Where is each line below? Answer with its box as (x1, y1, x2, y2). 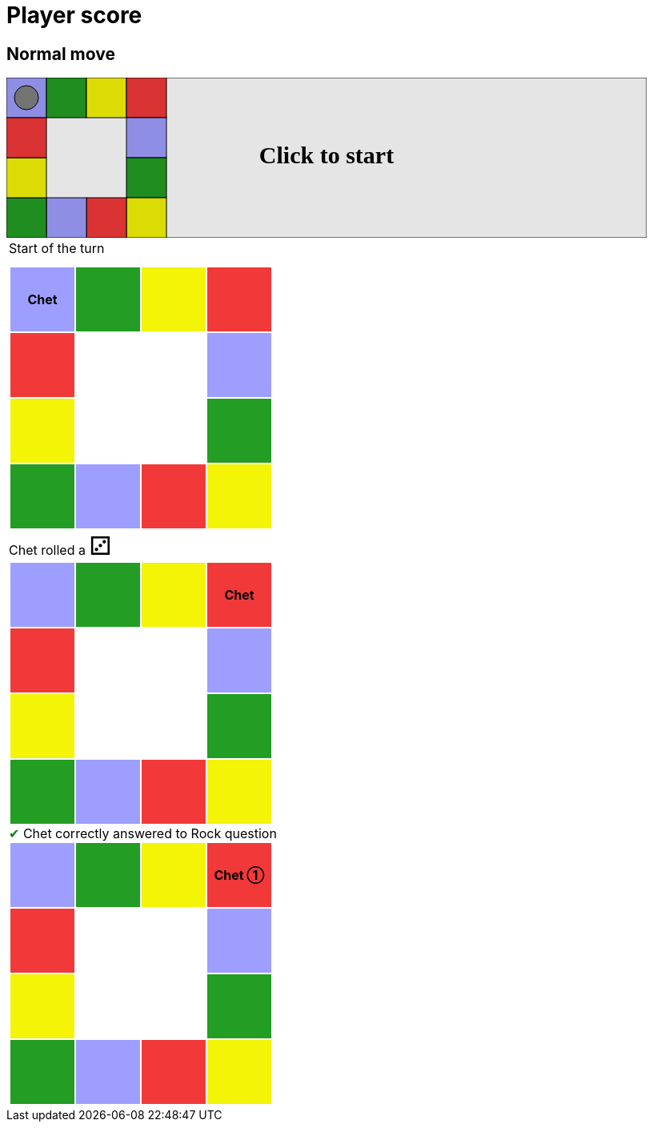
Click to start (258, 142, 395, 169)
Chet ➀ (214, 867, 265, 884)
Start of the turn (9, 240, 105, 257)
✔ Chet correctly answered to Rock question (9, 825, 277, 842)
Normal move (6, 43, 115, 64)
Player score (6, 2, 142, 29)
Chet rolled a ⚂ (9, 530, 112, 562)
